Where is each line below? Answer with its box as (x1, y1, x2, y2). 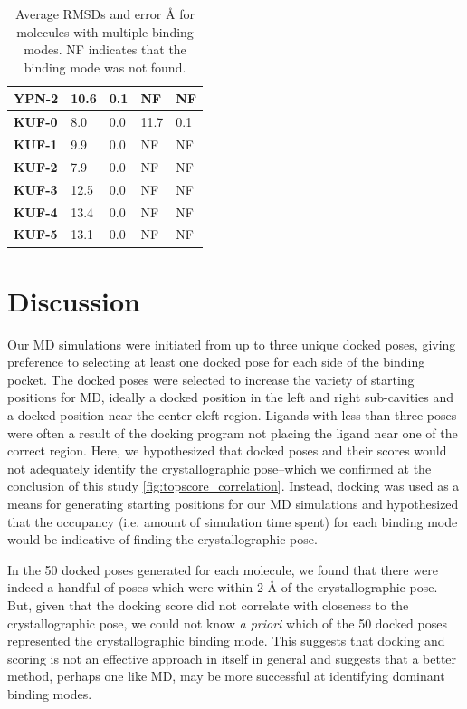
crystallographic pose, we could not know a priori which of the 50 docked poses (7, 613, 447, 632)
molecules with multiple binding (16, 22, 194, 41)
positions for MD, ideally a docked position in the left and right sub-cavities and (7, 388, 454, 407)
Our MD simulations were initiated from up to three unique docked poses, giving (7, 334, 456, 353)
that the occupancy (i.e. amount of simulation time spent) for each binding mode (7, 512, 458, 531)
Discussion (7, 282, 140, 319)
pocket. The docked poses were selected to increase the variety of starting (7, 369, 415, 388)
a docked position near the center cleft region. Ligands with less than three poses (7, 406, 457, 425)
